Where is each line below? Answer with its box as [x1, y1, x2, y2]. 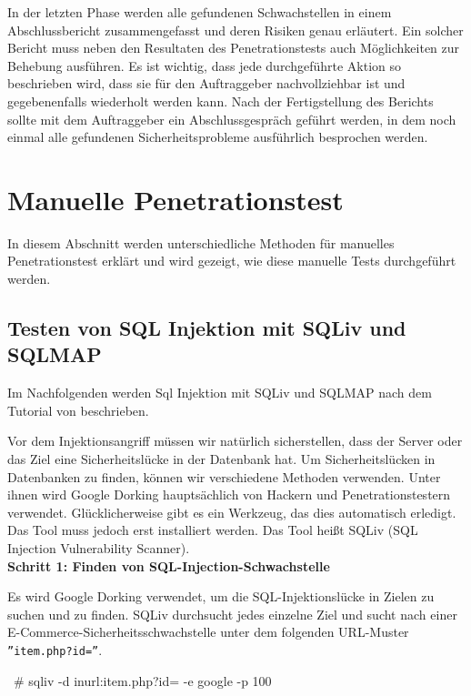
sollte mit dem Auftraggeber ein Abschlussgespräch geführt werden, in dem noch [7, 109, 456, 128]
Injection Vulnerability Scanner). [7, 539, 190, 557]
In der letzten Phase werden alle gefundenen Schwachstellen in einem [7, 3, 392, 21]
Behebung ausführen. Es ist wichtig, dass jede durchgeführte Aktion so [7, 55, 402, 75]
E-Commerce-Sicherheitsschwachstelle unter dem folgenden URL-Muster [7, 622, 409, 641]
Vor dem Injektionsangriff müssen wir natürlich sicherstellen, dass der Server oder [7, 431, 463, 450]
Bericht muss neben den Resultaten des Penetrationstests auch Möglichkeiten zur [7, 38, 460, 57]
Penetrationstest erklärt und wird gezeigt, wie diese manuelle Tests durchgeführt [7, 251, 456, 270]
